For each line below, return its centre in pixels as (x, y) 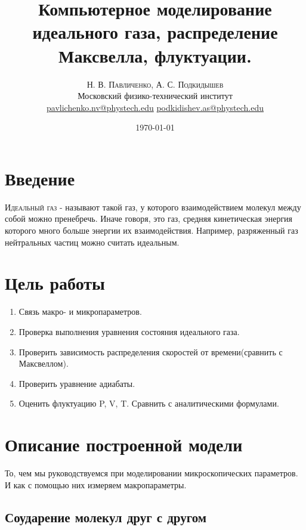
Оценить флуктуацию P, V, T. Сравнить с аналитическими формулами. (149, 403)
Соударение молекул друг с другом (106, 517)
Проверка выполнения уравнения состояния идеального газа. (129, 331)
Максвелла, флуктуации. (155, 55)
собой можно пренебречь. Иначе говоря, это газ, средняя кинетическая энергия (149, 218)
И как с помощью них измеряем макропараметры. (96, 484)
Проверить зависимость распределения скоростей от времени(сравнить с (151, 351)
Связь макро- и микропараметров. (80, 312)
